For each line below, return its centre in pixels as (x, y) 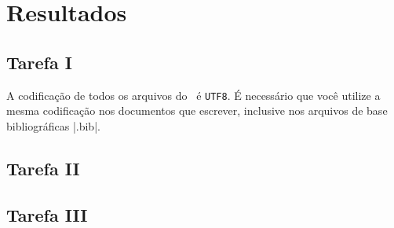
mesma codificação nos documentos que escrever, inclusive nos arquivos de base (197, 110)
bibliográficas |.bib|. (53, 125)
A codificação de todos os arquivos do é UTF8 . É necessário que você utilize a (193, 95)
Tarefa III (47, 214)
